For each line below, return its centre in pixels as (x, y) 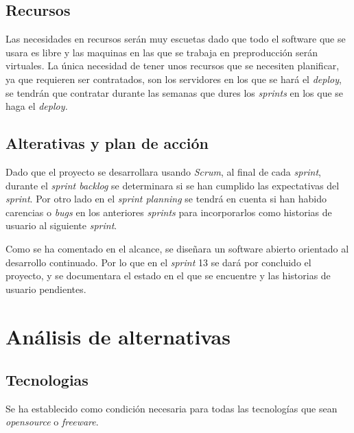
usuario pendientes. (46, 289)
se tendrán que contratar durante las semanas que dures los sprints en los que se (175, 92)
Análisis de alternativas (118, 336)
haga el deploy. (37, 106)
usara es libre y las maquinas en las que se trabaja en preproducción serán (162, 52)
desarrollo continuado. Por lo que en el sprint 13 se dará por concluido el (158, 262)
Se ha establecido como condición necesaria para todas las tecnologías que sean (172, 408)
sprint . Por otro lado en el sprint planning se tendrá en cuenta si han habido (166, 199)
